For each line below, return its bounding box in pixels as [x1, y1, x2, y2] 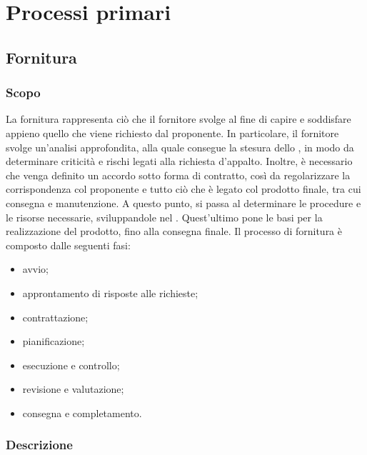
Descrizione [6, 436, 73, 454]
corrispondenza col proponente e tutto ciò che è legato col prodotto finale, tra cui [6, 181, 361, 196]
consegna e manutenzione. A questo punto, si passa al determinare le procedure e [6, 195, 361, 210]
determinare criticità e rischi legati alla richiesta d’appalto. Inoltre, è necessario [6, 154, 353, 169]
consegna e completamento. [22, 405, 142, 420]
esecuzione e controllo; [22, 357, 120, 372]
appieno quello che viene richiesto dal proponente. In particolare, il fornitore [6, 125, 339, 140]
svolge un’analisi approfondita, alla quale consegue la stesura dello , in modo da [6, 139, 354, 154]
